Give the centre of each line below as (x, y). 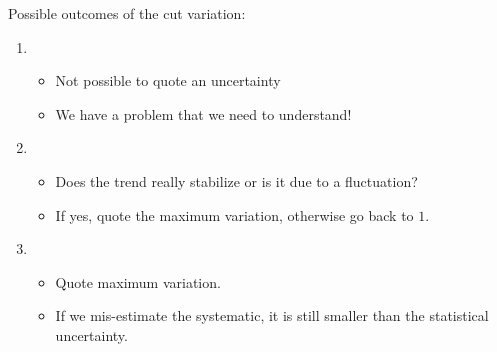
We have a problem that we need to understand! (203, 113)
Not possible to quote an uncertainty (168, 80)
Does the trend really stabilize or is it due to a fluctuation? (236, 180)
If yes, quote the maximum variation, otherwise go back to (234, 214)
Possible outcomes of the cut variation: (127, 13)
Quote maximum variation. (138, 281)
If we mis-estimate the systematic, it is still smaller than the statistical (272, 315)
